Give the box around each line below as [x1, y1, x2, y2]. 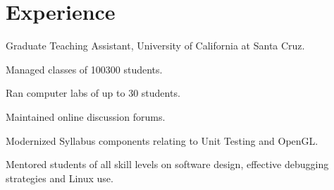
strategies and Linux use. [6, 170, 113, 185]
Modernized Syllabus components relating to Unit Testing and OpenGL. [6, 133, 318, 148]
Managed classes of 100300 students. [6, 61, 163, 76]
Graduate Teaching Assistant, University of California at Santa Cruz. [6, 38, 305, 53]
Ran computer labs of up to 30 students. [6, 85, 180, 100]
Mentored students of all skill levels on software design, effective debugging [6, 157, 329, 172]
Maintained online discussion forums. [6, 109, 166, 124]
